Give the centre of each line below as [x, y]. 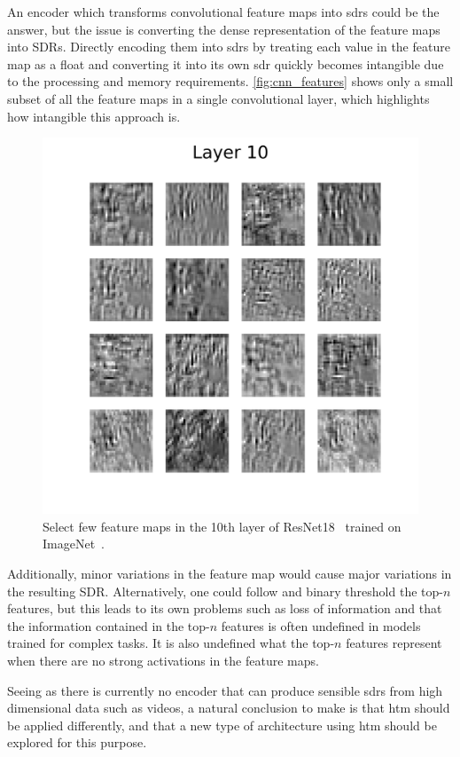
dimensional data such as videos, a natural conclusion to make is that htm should [229, 708]
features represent [394, 643]
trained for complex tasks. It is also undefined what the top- [171, 643]
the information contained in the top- [109, 625]
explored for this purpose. [77, 742]
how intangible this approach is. [94, 116]
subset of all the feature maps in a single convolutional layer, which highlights [218, 98]
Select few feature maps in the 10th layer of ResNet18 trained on [222, 526]
